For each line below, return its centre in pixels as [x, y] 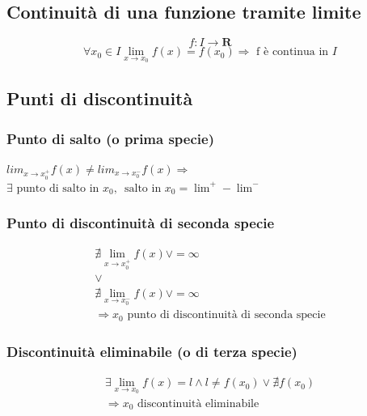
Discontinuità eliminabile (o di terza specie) [152, 351]
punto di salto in [58, 188]
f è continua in [293, 52]
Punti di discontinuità [100, 98]
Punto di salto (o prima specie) [110, 138]
